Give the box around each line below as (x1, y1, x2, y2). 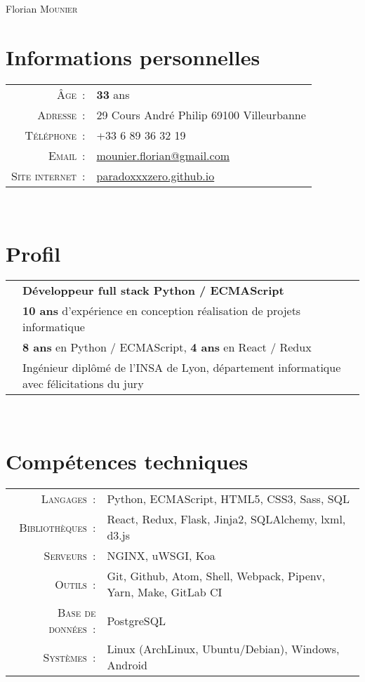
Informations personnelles (6, 42, 260, 71)
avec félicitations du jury (22, 375, 144, 392)
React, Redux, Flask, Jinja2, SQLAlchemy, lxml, (107, 511, 346, 528)
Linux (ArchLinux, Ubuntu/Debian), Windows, (107, 641, 340, 657)
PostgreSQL (107, 612, 166, 629)
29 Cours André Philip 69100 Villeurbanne (96, 106, 306, 123)
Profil (6, 239, 61, 267)
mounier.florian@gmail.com (96, 147, 230, 163)
